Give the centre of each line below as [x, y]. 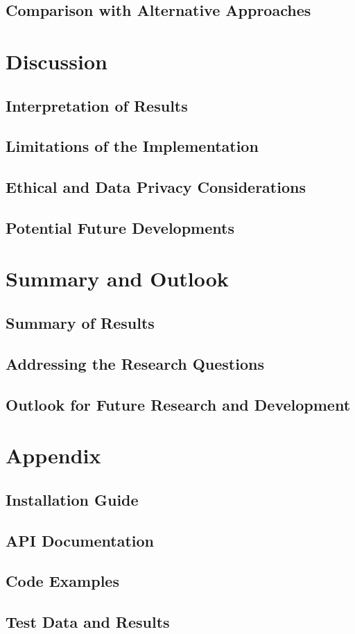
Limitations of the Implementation [132, 146]
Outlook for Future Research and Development [178, 404]
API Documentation [80, 540]
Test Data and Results [88, 622]
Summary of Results [80, 323]
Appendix [53, 455]
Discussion [57, 61]
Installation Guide [72, 499]
